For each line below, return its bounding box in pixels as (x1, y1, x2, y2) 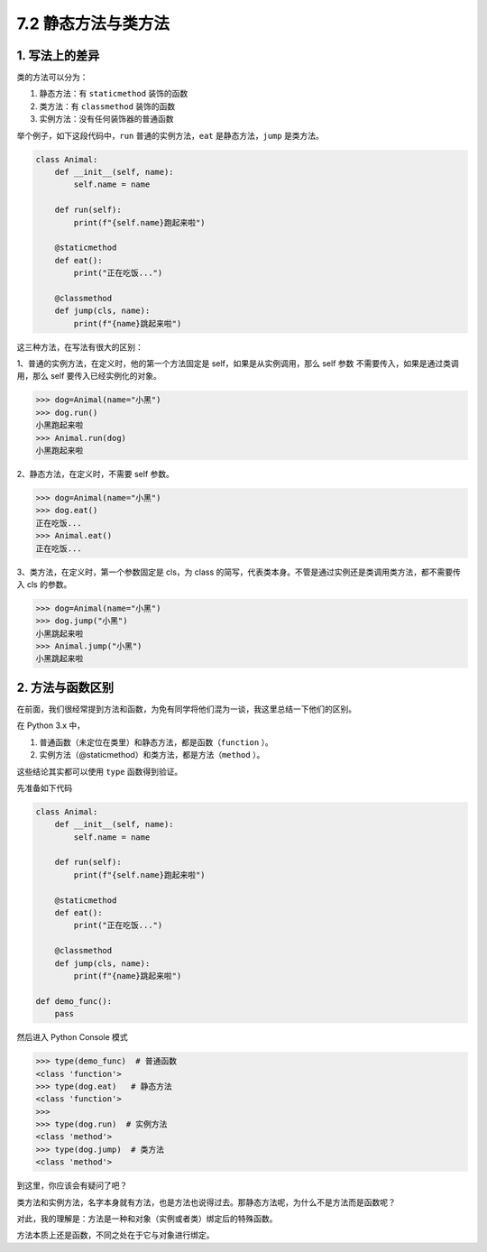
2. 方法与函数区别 (16, 679, 115, 695)
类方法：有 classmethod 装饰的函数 (39, 100, 176, 112)
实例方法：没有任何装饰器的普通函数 (39, 114, 174, 124)
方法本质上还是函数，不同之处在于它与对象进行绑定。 (16, 1229, 215, 1240)
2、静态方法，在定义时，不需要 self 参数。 (16, 468, 175, 479)
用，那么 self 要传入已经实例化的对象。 (16, 371, 161, 382)
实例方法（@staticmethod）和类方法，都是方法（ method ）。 (39, 750, 265, 760)
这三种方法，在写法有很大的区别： (16, 341, 143, 352)
